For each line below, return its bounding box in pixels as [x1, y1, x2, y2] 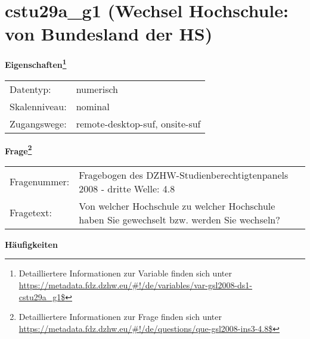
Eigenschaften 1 [5, 57, 67, 70]
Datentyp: [10, 82, 51, 96]
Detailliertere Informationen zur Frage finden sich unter [18, 310, 222, 323]
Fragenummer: [10, 175, 70, 189]
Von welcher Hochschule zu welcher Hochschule [79, 198, 275, 213]
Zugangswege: [10, 116, 67, 130]
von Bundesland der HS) [5, 21, 213, 46]
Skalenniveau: [10, 99, 67, 113]
